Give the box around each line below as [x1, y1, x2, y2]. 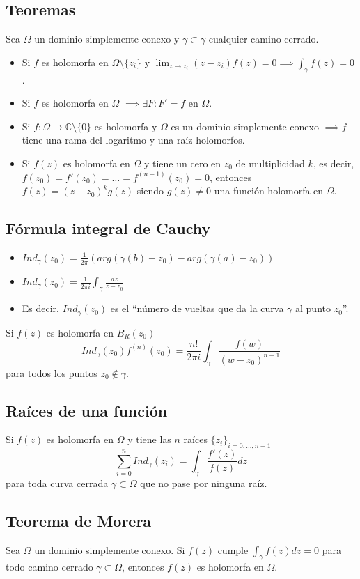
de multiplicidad [235, 155, 305, 170]
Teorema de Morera [6, 509, 152, 531]
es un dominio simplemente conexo [171, 118, 319, 133]
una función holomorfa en [214, 183, 324, 198]
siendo [136, 183, 164, 198]
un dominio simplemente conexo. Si [34, 542, 185, 557]
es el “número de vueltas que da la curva [110, 301, 284, 316]
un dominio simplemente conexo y [34, 31, 180, 46]
